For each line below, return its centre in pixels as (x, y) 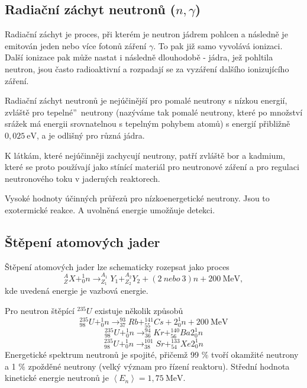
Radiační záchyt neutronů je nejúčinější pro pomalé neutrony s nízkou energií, (146, 100)
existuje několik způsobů (139, 310)
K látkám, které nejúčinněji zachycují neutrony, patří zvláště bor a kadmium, (145, 155)
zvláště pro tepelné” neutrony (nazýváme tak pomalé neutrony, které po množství (154, 112)
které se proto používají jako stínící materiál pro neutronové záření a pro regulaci (152, 167)
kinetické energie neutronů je (57, 378)
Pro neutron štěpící (40, 310)
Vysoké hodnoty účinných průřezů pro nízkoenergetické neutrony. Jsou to (137, 198)
